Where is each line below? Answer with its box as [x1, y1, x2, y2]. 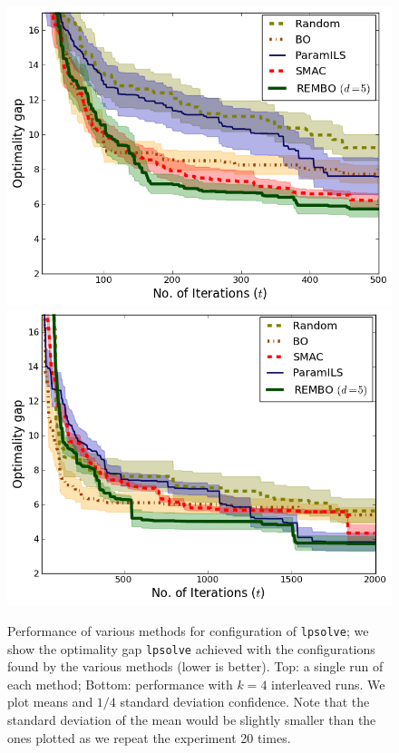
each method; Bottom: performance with [7, 674, 233, 693]
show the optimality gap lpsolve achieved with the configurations [7, 639, 375, 658]
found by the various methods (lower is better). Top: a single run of [7, 657, 384, 676]
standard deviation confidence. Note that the [120, 692, 370, 711]
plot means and [7, 692, 93, 711]
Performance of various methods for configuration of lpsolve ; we [7, 621, 369, 640]
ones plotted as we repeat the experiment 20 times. [7, 728, 291, 747]
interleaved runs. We [271, 674, 385, 693]
